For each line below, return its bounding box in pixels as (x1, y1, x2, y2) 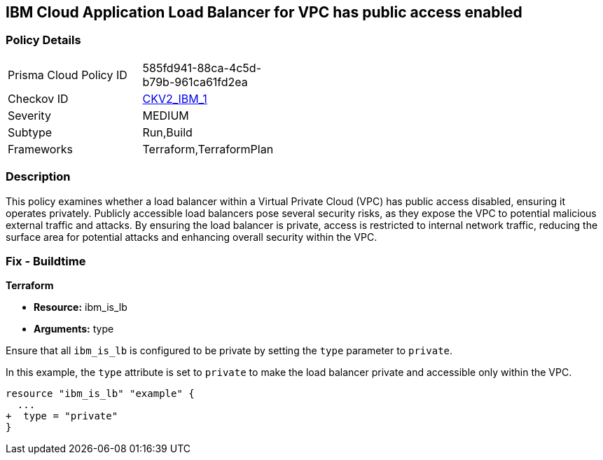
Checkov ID (8, 91, 69, 106)
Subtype (8, 125, 53, 139)
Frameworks (8, 141, 73, 156)
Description (6, 169, 71, 184)
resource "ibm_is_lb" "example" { (6, 388, 195, 400)
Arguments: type (34, 323, 114, 335)
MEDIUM (142, 108, 189, 123)
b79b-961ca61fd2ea (142, 74, 248, 89)
